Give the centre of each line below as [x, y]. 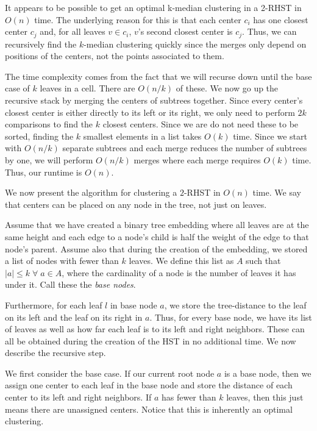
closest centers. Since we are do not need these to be [201, 124]
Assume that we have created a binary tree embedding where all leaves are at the [157, 225]
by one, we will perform [49, 159]
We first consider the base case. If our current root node [110, 373]
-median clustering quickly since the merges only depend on [195, 44]
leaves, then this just [265, 397]
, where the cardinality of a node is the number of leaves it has [179, 272]
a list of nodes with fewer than [62, 261]
